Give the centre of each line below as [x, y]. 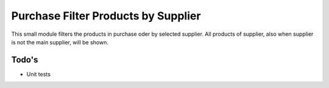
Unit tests [39, 74]
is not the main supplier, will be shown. [60, 42]
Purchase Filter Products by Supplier [106, 16]
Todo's [25, 60]
